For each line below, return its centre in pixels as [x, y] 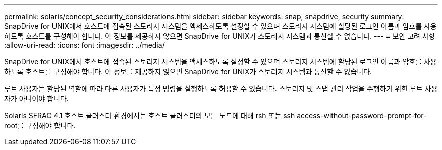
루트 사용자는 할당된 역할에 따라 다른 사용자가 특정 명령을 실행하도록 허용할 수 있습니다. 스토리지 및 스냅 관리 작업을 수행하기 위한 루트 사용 [221, 89]
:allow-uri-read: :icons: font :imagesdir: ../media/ [85, 45]
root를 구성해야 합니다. [40, 126]
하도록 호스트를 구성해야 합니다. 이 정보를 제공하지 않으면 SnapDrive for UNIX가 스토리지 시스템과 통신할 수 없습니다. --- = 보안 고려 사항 [220, 36]
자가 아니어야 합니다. [36, 99]
